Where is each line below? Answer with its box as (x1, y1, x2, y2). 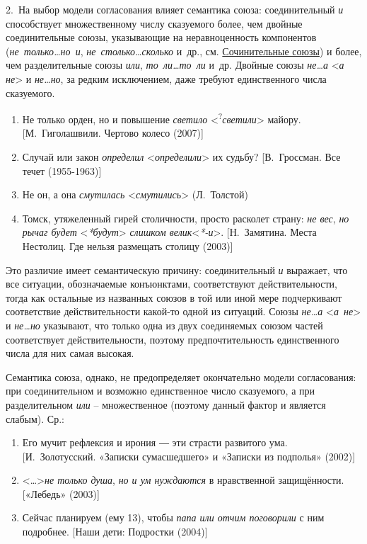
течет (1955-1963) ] (22, 163, 102, 178)
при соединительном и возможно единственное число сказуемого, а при (6, 383, 315, 398)
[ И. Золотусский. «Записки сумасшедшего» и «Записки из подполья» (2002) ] (22, 448, 356, 463)
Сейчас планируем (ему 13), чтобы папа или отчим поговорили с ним (22, 510, 325, 525)
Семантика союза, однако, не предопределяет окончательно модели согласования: (6, 369, 356, 384)
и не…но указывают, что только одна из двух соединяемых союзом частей (6, 317, 323, 332)
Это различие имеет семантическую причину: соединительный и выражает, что (6, 262, 348, 277)
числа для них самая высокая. (6, 346, 134, 361)
